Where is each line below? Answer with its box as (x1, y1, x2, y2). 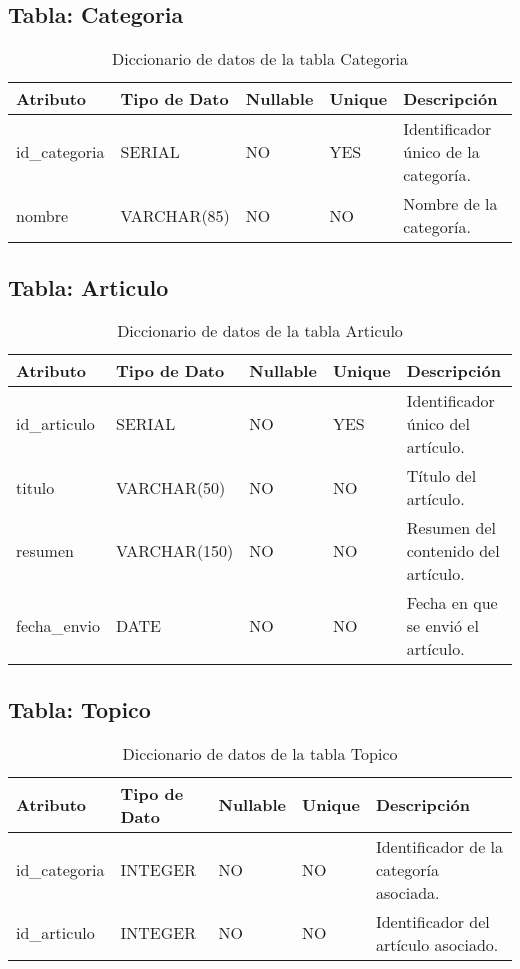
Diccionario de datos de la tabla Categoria (112, 47, 408, 71)
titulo (16, 475, 55, 499)
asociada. (375, 880, 440, 904)
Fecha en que (406, 591, 498, 615)
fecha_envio (16, 614, 101, 638)
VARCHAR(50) (116, 475, 226, 499)
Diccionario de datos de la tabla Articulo (117, 319, 403, 343)
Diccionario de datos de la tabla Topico (122, 741, 398, 765)
